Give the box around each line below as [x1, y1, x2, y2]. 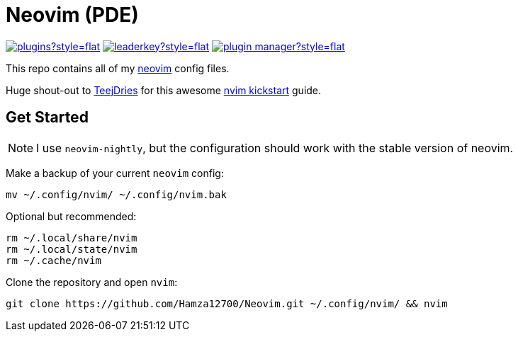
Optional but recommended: [6, 210, 137, 222]
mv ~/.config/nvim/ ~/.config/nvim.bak [6, 188, 227, 200]
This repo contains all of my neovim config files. [6, 62, 230, 74]
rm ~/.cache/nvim [6, 254, 101, 266]
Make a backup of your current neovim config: [6, 166, 224, 179]
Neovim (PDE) [6, 3, 139, 27]
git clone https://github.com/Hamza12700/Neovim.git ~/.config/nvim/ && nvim [6, 297, 448, 309]
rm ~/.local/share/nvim [6, 232, 137, 244]
